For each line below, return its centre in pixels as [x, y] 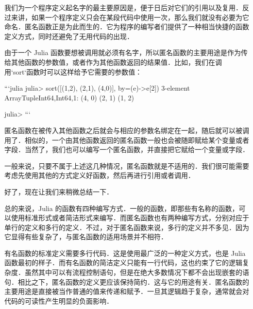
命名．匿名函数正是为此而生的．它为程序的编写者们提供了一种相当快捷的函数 [127, 27]
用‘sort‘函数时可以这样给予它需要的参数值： [73, 71]
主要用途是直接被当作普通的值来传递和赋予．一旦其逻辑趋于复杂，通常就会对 [127, 291]
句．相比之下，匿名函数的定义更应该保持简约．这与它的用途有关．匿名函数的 [127, 281]
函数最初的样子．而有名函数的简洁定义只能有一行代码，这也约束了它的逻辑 [123, 262]
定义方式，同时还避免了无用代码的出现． [69, 36]
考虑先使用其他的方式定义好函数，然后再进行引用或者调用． [100, 175]
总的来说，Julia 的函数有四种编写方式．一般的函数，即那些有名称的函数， [122, 208]
